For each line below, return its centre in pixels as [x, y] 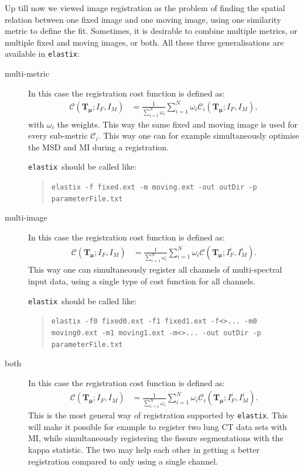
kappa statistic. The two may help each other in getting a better [144, 450]
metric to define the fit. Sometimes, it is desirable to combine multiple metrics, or [151, 31]
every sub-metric [58, 135]
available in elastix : [42, 54]
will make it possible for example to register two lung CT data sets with [158, 426]
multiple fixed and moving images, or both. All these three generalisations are [144, 42]
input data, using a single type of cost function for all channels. [142, 281]
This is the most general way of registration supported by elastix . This [158, 415]
